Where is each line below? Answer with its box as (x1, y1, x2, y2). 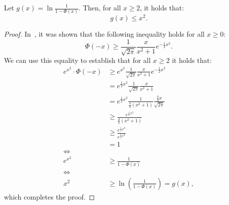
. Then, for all (78, 2, 121, 12)
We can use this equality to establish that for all (4, 55, 151, 65)
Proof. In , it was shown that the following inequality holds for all (4, 29, 205, 39)
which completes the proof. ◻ (4, 191, 95, 202)
